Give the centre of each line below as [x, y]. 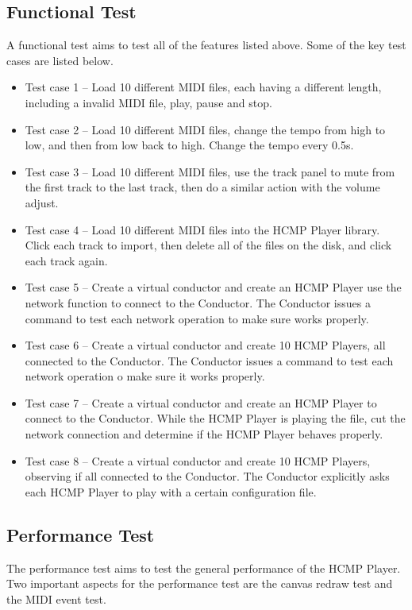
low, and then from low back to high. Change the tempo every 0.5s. [189, 145]
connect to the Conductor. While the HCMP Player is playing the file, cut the [215, 418]
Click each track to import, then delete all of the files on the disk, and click [208, 245]
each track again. [66, 260]
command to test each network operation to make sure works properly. [197, 318]
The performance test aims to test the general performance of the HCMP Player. [204, 568]
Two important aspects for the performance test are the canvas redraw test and [200, 583]
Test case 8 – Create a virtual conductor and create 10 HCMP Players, [198, 460]
